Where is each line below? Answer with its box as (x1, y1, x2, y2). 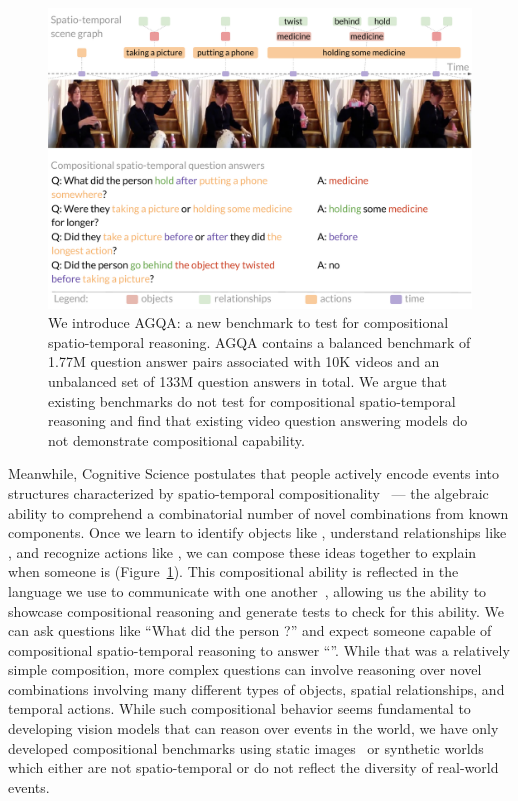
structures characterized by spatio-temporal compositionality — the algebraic (8, 482, 489, 503)
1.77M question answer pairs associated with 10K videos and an (48, 351, 440, 372)
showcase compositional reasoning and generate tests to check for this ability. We (8, 600, 505, 621)
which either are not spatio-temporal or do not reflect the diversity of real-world (8, 757, 499, 778)
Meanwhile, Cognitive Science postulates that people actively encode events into (8, 463, 499, 484)
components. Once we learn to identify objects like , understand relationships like (8, 522, 507, 543)
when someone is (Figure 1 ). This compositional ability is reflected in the (8, 561, 459, 582)
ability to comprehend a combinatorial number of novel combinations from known (8, 502, 509, 523)
